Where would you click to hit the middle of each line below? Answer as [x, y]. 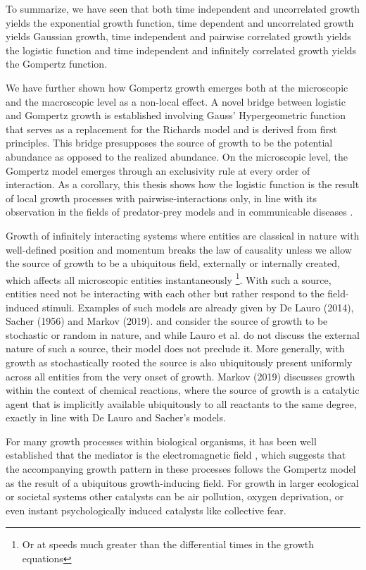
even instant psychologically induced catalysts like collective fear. [146, 510]
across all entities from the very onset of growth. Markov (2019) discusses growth [181, 376]
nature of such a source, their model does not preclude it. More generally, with [175, 348]
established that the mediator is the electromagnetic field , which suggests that [176, 455]
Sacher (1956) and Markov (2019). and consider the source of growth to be [167, 321]
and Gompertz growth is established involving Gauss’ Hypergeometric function [176, 115]
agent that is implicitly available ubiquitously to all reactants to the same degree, [181, 403]
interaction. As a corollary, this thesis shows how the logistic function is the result [183, 184]
